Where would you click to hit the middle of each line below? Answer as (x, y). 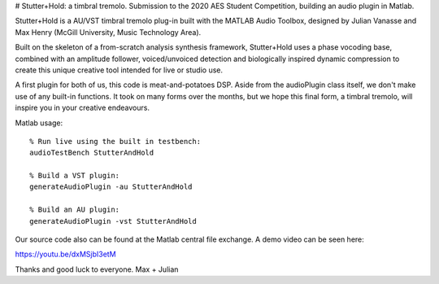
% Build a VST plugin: (75, 176)
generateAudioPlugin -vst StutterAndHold (113, 221)
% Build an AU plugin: (75, 210)
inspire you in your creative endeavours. (83, 108)
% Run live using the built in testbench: (115, 141)
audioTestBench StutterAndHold (92, 153)
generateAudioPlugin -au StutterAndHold (111, 187)
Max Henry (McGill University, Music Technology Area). (108, 32)
